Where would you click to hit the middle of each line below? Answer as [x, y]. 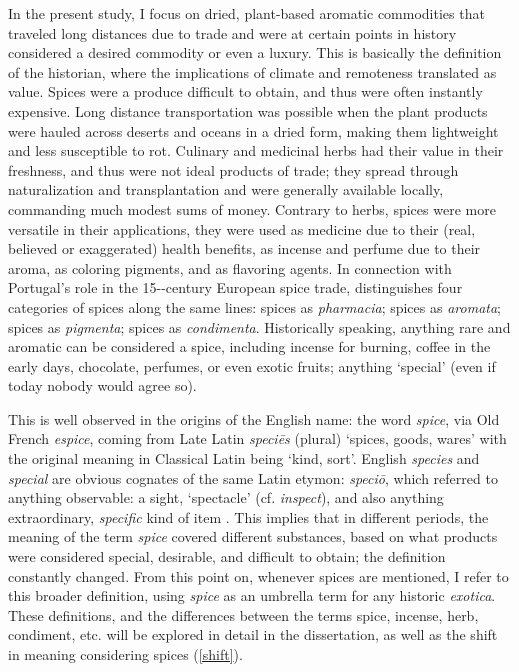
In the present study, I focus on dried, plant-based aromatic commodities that [246, 13]
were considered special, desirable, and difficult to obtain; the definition [227, 556]
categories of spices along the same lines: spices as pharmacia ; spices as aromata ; [254, 306]
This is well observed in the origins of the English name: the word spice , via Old [254, 418]
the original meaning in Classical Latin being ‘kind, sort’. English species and [244, 458]
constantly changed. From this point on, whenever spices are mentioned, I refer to [258, 575]
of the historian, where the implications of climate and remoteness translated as [252, 71]
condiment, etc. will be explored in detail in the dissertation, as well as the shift [253, 634]
